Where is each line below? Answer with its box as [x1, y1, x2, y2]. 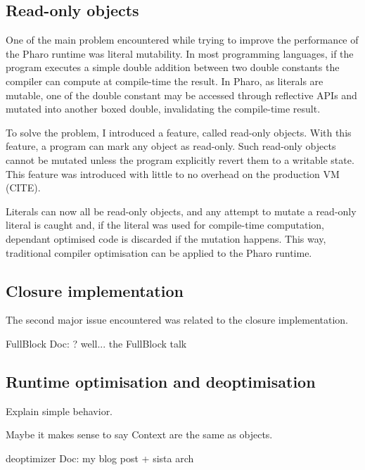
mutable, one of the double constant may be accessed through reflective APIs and [6, 87, 357, 102]
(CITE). [6, 180, 41, 195]
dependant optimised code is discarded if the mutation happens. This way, [6, 231, 326, 246]
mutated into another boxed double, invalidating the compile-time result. [6, 101, 321, 116]
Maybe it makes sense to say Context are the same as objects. [6, 427, 273, 442]
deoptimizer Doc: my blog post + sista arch [6, 450, 194, 465]
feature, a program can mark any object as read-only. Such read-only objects [6, 139, 336, 153]
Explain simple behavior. [6, 403, 113, 418]
